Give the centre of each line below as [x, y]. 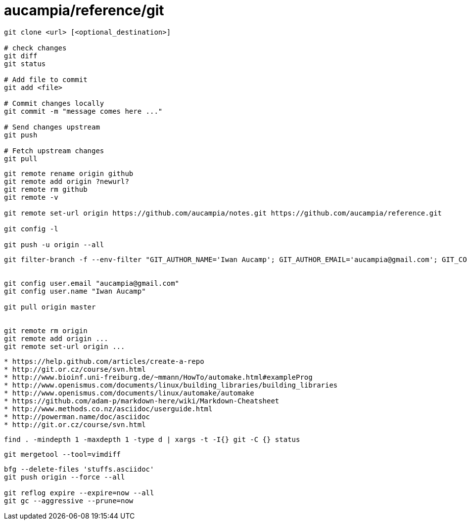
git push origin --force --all [65, 477]
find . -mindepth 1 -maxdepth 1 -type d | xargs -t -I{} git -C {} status [152, 439]
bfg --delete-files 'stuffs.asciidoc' [79, 469]
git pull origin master [50, 307]
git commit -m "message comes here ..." [83, 111]
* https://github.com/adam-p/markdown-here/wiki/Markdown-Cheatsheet [142, 401]
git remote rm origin [46, 330]
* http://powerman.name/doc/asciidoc [77, 416]
